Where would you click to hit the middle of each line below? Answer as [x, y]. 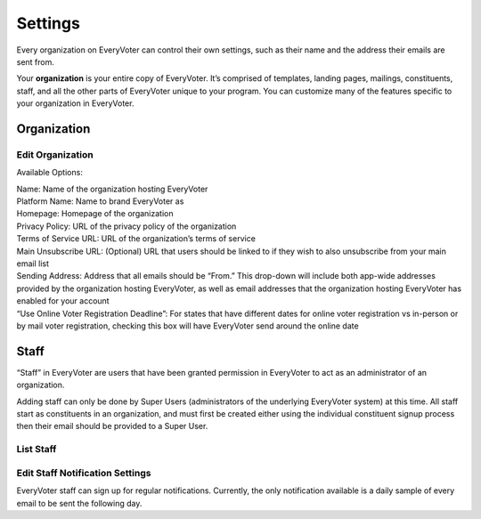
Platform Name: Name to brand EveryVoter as [100, 201]
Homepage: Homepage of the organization [95, 214]
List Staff [37, 450]
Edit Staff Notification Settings [84, 473]
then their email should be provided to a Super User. [112, 426]
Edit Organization [55, 154]
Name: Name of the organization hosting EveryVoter [112, 189]
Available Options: [50, 173]
